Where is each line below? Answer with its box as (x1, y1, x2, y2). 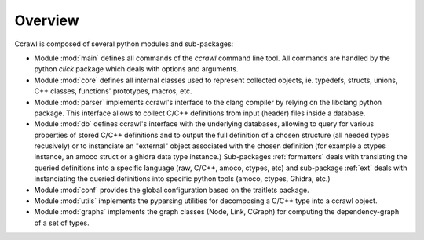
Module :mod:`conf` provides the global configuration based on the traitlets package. (34, 185, 309, 195)
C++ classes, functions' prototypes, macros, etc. (34, 86, 192, 96)
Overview (14, 12, 79, 29)
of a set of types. (34, 218, 90, 227)
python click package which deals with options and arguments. (34, 64, 239, 74)
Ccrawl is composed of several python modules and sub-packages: (14, 39, 234, 49)
